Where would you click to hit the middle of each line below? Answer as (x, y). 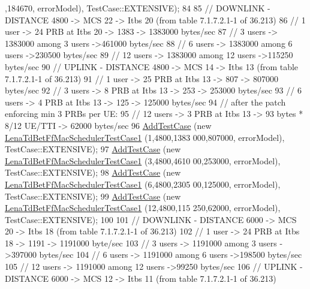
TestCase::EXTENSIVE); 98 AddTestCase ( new (93, 172)
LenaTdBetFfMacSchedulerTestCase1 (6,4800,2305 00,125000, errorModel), (143, 184)
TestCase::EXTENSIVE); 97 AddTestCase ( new (93, 149)
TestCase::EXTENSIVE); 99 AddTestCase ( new (93, 196)
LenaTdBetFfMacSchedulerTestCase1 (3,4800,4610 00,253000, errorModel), (143, 160)
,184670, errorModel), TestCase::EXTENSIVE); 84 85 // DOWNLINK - (138, 8)
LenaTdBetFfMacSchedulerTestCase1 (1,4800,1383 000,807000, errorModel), (145, 137)
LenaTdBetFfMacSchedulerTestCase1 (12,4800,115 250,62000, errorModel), (143, 208)
